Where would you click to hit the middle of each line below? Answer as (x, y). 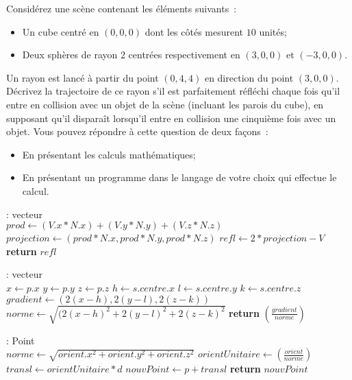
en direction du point (249, 77)
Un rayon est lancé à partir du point (83, 77)
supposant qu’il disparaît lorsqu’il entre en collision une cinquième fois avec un (171, 118)
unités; (273, 31)
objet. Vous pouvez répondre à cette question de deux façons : (137, 131)
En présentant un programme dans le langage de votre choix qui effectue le (179, 177)
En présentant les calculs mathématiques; (109, 154)
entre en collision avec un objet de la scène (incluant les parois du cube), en (165, 104)
